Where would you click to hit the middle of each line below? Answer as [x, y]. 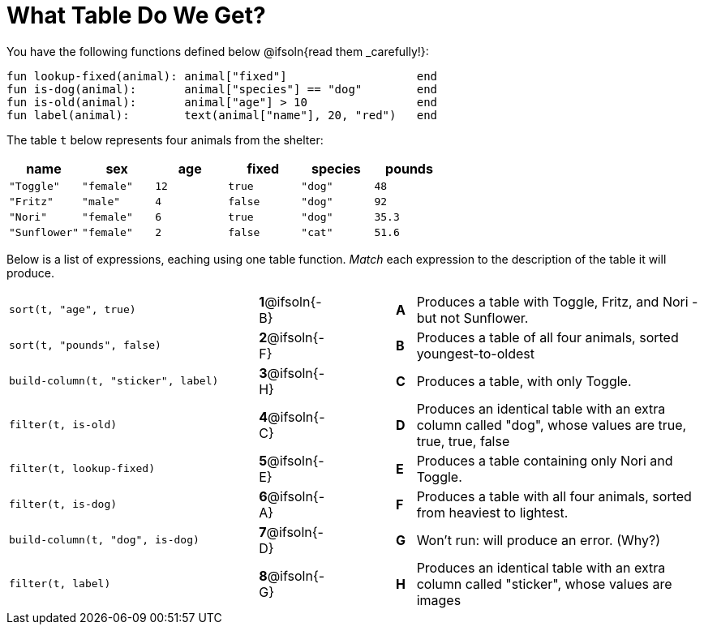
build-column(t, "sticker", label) [114, 381]
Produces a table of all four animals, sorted [547, 337]
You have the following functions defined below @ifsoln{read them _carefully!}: [218, 51]
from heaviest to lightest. [492, 512]
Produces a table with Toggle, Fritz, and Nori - [557, 301]
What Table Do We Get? [136, 15]
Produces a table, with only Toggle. [524, 381]
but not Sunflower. [472, 318]
